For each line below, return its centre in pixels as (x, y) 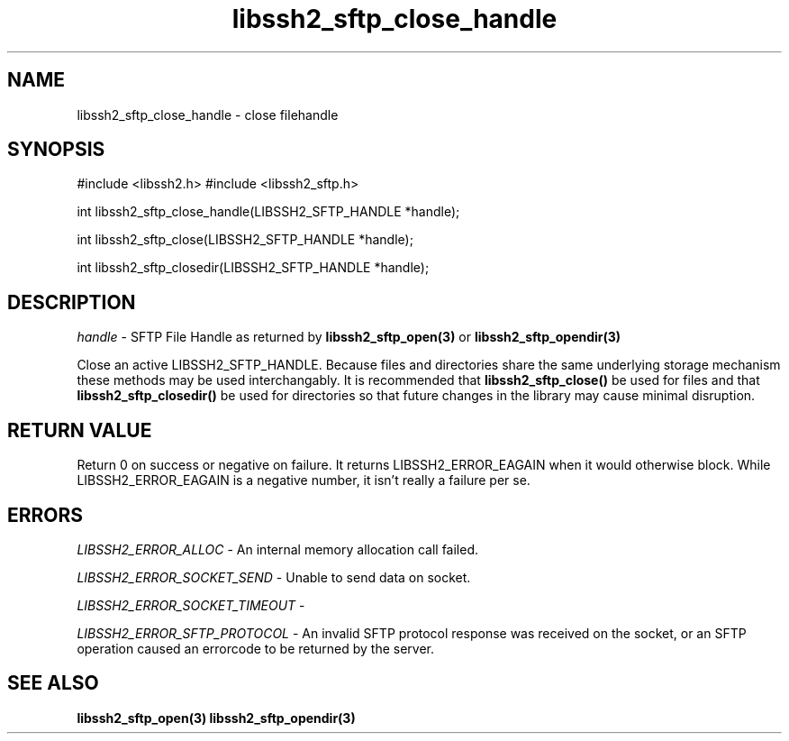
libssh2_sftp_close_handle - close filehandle (208, 114)
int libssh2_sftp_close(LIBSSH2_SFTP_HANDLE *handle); (245, 240)
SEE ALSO (53, 683)
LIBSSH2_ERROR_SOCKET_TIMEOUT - (191, 605)
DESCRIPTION (72, 302)
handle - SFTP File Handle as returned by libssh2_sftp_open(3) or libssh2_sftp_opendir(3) (349, 337)
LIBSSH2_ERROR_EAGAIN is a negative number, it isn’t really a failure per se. (304, 480)
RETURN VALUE (80, 430)
